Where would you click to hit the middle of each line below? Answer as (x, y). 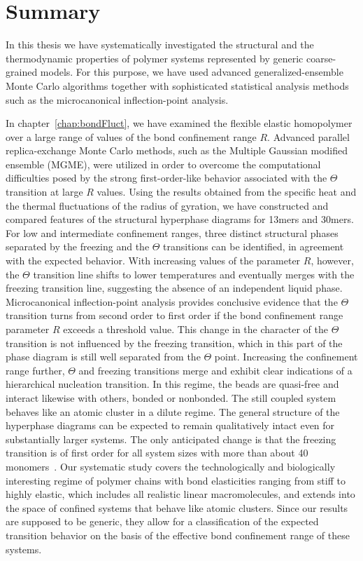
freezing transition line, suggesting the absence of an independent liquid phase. (174, 288)
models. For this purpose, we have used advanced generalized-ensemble (192, 72)
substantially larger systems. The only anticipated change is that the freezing (171, 439)
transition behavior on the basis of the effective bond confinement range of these (178, 535)
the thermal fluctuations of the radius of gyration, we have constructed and (167, 205)
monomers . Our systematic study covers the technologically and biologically (171, 466)
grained (22, 72)
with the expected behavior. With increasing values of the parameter (153, 261)
